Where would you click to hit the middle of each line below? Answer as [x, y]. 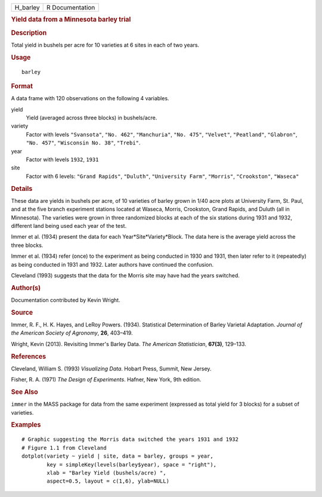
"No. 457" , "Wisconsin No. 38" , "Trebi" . [83, 143]
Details [22, 189]
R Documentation [71, 7]
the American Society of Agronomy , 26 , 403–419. [72, 333]
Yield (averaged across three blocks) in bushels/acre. [92, 118]
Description [29, 33]
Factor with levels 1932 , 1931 [62, 159]
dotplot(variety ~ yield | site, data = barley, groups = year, [118, 456]
